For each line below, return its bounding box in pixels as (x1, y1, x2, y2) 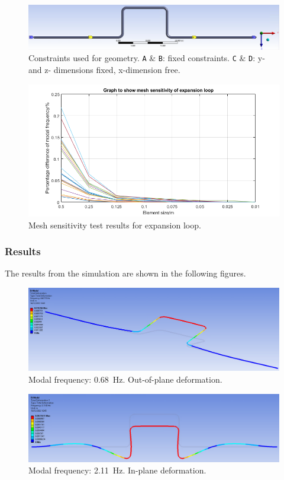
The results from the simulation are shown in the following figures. (5, 267, 246, 279)
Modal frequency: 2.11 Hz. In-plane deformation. (28, 464, 206, 476)
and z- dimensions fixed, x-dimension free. (28, 63, 180, 76)
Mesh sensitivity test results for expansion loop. (28, 218, 201, 231)
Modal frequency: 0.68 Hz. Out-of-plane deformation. (28, 373, 222, 385)
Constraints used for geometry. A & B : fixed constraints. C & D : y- (28, 52, 265, 64)
